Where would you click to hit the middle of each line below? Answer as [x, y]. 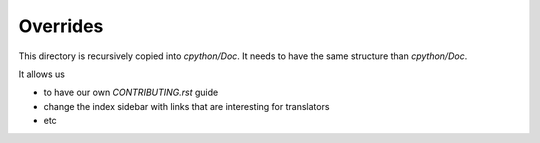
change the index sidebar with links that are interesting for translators [186, 106]
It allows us [41, 74]
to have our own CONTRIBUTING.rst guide [131, 92]
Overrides [61, 26]
